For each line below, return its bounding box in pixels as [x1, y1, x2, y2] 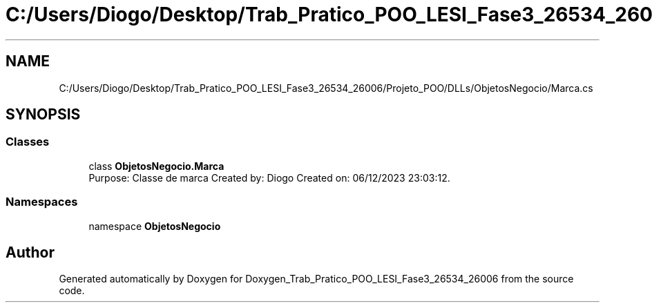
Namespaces [6, 195, 78, 209]
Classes [6, 135, 50, 149]
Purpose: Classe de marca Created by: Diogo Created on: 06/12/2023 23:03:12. [88, 171, 450, 184]
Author [6, 243, 55, 261]
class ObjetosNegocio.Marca [88, 160, 224, 172]
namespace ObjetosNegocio [88, 220, 221, 232]
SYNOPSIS [6, 106, 81, 124]
